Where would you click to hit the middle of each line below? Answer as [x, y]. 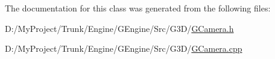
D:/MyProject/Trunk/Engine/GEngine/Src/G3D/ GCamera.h [119, 28]
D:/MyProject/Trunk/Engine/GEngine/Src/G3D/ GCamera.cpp [124, 48]
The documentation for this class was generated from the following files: [138, 8]
